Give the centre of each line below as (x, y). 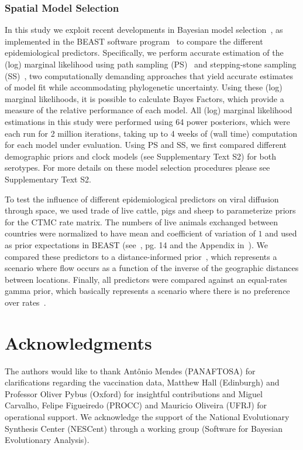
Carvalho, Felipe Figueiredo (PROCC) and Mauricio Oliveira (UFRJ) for (136, 405)
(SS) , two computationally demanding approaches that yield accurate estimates (149, 75)
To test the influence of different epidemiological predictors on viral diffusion (142, 199)
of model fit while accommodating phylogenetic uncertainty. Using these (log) (144, 87)
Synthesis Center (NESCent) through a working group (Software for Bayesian (144, 428)
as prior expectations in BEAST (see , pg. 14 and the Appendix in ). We (136, 244)
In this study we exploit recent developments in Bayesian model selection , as (144, 30)
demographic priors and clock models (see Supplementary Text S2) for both (141, 156)
